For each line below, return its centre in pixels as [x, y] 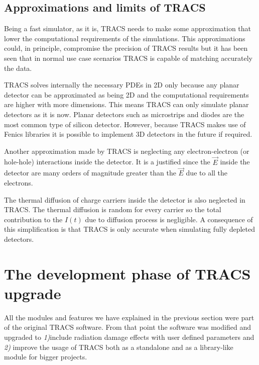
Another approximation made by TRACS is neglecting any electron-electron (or [127, 151]
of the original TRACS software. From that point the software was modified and [127, 327]
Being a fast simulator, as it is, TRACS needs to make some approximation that [128, 28]
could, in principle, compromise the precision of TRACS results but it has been [126, 48]
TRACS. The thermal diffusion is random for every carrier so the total [113, 209]
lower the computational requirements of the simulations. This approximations [125, 38]
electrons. [19, 182]
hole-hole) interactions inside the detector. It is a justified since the [107, 162]
